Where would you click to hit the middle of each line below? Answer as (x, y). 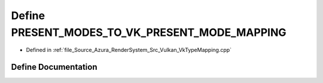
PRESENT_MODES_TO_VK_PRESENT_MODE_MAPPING (149, 32)
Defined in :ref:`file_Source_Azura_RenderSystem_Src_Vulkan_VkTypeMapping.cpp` (129, 50)
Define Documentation (54, 67)
